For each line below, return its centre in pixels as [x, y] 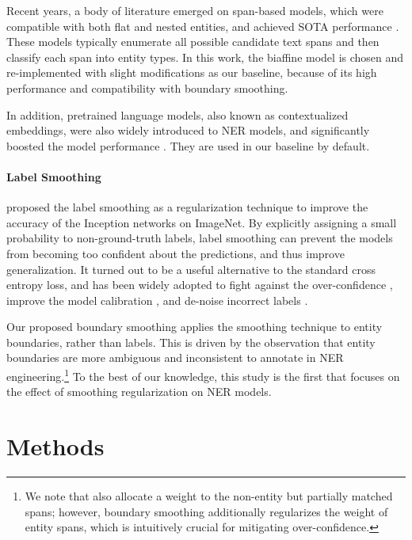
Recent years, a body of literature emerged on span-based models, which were [195, 10]
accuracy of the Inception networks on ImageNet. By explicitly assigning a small [202, 222]
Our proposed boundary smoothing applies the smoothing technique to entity [195, 327]
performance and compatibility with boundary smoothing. [147, 87]
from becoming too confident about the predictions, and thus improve [175, 253]
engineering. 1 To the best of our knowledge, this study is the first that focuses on [203, 375]
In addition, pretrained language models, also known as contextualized [177, 114]
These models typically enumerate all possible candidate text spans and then [193, 42]
